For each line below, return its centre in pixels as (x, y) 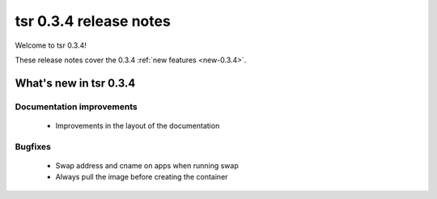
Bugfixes (33, 146)
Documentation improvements (76, 107)
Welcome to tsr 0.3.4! (51, 45)
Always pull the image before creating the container (142, 177)
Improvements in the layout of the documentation (138, 125)
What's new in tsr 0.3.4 (75, 83)
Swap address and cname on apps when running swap (147, 165)
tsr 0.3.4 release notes (93, 21)
